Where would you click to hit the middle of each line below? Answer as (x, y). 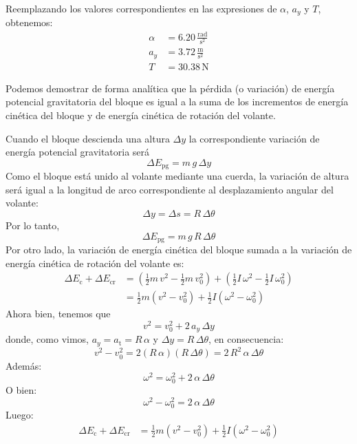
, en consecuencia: (246, 339)
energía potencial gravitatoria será (78, 152)
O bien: (21, 390)
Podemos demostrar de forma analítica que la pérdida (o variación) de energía (170, 88)
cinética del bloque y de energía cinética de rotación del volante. (141, 115)
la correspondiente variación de (254, 138)
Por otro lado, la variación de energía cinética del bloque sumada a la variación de (179, 250)
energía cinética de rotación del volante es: (95, 263)
